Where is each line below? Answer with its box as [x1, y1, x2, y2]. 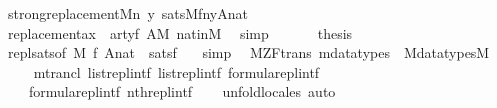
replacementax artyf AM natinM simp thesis [7, 22, 353, 43]
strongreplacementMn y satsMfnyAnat [7, 3, 248, 23]
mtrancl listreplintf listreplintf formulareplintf [33, 61, 320, 82]
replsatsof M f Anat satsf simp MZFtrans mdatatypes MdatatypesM [7, 42, 490, 63]
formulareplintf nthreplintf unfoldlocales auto [28, 81, 336, 102]
